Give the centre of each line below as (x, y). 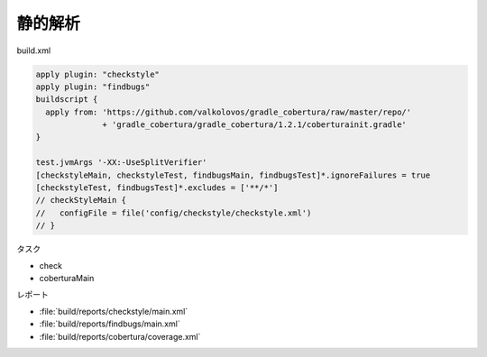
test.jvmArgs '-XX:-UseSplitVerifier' (121, 163)
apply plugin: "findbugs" (93, 87)
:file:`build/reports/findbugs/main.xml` (110, 324)
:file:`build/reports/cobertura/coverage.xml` (120, 336)
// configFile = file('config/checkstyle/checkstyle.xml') (174, 213)
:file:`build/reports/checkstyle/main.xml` (114, 311)
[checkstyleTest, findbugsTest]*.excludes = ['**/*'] (157, 188)
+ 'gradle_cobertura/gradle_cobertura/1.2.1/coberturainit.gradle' (255, 125)
